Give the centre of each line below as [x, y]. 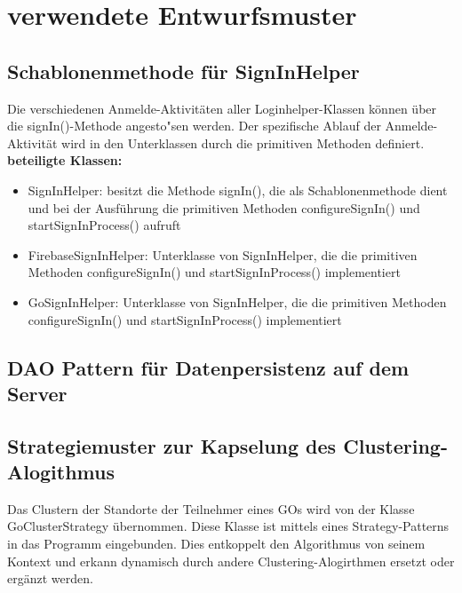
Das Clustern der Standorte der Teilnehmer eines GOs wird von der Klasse [211, 508]
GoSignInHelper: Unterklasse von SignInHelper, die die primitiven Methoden [237, 301]
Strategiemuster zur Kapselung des [172, 445]
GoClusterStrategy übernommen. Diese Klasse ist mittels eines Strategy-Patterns [228, 526]
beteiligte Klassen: [65, 160]
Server [37, 393]
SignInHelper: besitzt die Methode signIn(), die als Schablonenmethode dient [238, 190]
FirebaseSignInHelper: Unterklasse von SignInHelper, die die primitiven [223, 254]
